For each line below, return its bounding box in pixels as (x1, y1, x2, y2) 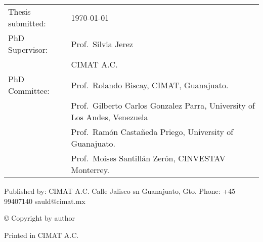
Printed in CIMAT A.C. (4, 229, 79, 240)
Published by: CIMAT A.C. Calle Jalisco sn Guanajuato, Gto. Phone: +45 (4, 186, 236, 196)
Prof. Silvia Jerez (71, 38, 133, 50)
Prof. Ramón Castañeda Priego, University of (71, 126, 234, 137)
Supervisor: (8, 44, 48, 55)
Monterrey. (71, 164, 110, 176)
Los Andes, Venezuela (71, 111, 148, 123)
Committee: (8, 85, 50, 96)
